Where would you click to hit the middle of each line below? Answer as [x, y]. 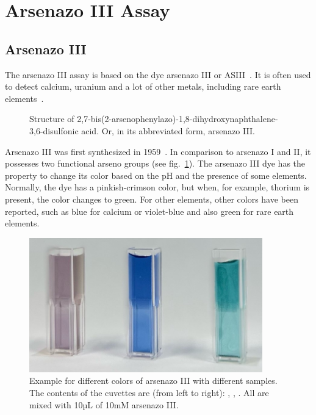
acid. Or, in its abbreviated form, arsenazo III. [168, 130]
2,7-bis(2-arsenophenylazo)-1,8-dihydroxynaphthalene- [178, 119]
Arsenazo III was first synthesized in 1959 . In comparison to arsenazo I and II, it [158, 151]
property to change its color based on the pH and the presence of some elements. [156, 175]
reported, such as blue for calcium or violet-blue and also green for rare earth [149, 211]
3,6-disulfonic [54, 130]
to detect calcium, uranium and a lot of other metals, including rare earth [143, 86]
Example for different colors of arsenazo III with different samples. [153, 381]
